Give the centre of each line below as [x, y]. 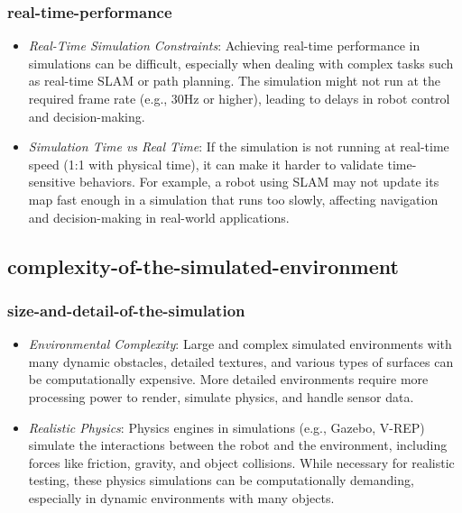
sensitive [52, 182]
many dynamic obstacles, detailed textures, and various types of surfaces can [241, 361]
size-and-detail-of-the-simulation [126, 310]
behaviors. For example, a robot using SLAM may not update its [259, 182]
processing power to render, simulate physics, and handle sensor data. [221, 396]
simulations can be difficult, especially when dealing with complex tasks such [241, 63]
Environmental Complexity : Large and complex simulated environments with [240, 344]
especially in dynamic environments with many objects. [181, 497]
